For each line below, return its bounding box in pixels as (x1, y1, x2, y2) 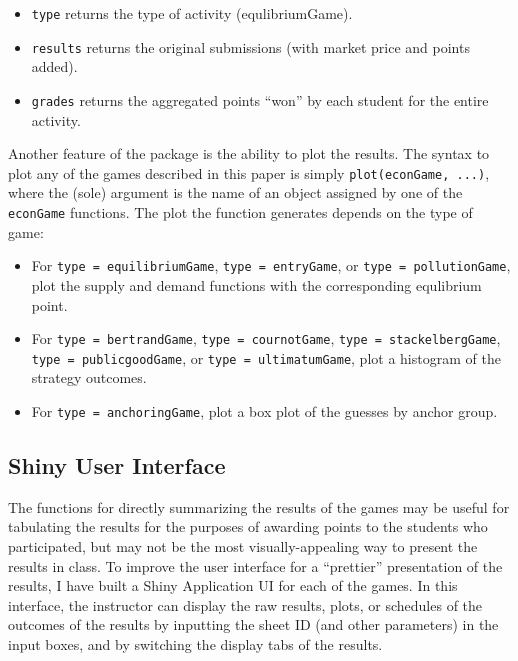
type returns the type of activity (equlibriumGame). (31, 3, 353, 23)
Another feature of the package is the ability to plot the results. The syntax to (8, 143, 490, 164)
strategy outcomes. (31, 367, 147, 388)
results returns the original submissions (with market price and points (31, 36, 470, 57)
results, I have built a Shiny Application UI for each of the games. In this (8, 575, 458, 596)
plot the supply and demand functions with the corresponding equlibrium (31, 274, 482, 295)
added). (31, 56, 78, 77)
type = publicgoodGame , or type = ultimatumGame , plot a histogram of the (31, 347, 501, 368)
